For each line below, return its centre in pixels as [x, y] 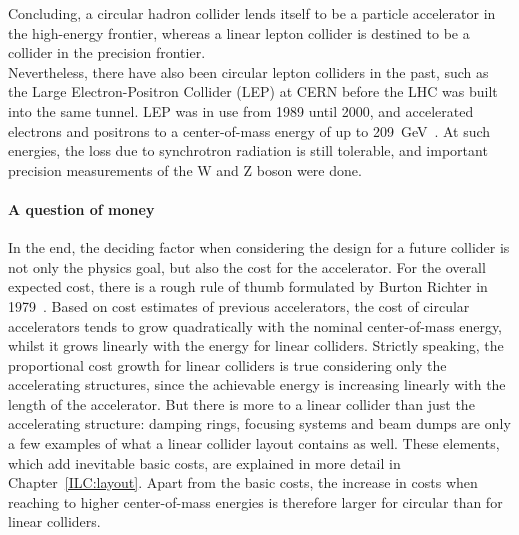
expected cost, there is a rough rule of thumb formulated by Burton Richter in [248, 286]
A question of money [81, 208]
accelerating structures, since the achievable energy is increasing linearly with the [257, 384]
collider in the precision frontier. [107, 52]
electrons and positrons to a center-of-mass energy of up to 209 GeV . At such [249, 130]
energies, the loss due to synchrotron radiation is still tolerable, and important [248, 150]
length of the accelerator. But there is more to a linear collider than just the [241, 403]
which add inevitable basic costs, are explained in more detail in [204, 462]
